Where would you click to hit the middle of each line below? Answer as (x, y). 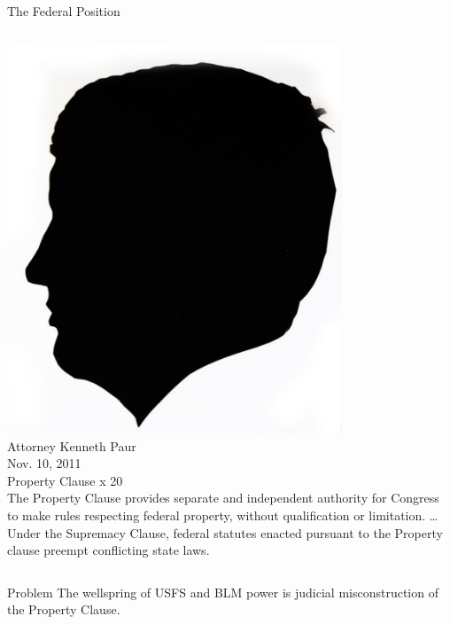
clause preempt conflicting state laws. (109, 550)
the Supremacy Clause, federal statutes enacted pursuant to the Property (244, 532)
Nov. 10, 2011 (44, 463)
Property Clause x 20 (65, 480)
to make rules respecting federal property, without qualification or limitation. (217, 515)
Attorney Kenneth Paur (72, 445)
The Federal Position (64, 11)
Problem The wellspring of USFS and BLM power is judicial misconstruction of (223, 592)
